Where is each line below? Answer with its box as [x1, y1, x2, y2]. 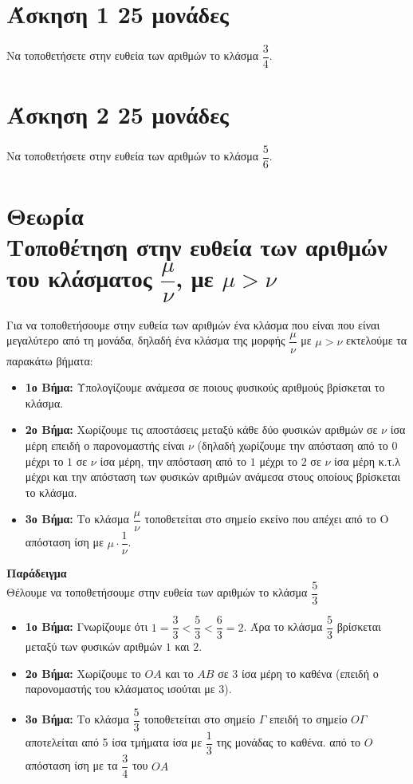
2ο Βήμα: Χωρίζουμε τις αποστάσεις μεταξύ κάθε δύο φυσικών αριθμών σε [25, 421, 378, 438]
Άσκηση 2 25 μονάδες [6, 98, 229, 131]
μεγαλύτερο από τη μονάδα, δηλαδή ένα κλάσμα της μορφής [6, 332, 285, 349]
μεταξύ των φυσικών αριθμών [25, 638, 163, 655]
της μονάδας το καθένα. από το [216, 734, 361, 751]
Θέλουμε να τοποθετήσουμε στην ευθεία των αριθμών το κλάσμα [6, 584, 308, 601]
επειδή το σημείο [269, 711, 348, 727]
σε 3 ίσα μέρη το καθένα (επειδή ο [218, 664, 379, 681]
